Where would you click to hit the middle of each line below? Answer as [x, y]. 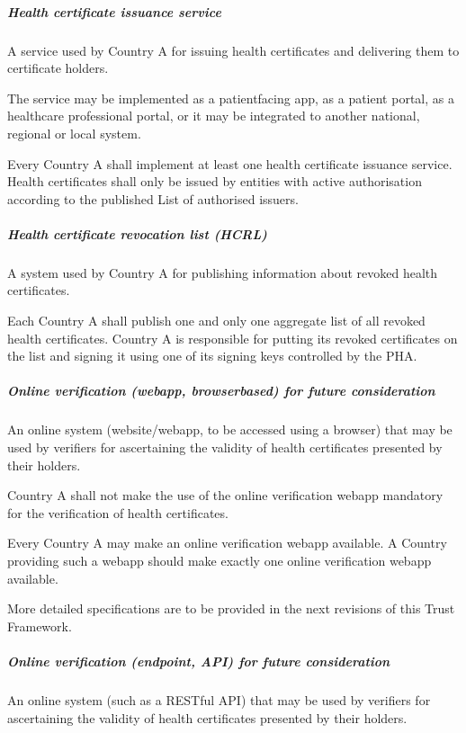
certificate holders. [58, 68]
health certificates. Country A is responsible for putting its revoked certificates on [233, 338]
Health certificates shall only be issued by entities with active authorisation [215, 181]
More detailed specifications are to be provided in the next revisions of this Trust [231, 608]
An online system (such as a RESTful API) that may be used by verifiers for [219, 699]
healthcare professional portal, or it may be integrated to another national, [214, 116]
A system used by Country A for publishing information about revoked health [223, 272]
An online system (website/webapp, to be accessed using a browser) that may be [230, 429]
